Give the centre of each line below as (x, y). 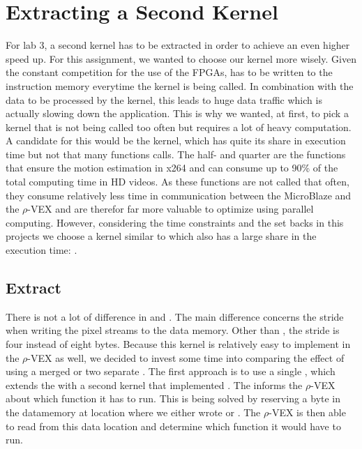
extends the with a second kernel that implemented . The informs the (154, 385)
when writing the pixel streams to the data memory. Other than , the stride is (173, 330)
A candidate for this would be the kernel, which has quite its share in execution (176, 140)
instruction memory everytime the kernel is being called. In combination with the (180, 85)
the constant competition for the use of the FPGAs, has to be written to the (169, 72)
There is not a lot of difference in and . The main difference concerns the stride (175, 316)
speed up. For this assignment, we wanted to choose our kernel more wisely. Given (181, 58)
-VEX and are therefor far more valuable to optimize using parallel (171, 209)
